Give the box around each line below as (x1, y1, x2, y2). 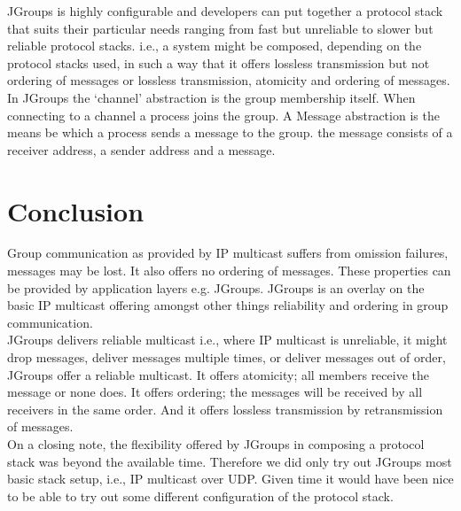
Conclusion (7, 192, 145, 228)
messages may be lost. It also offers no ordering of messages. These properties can (7, 261, 451, 280)
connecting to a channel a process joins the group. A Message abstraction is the (7, 105, 440, 124)
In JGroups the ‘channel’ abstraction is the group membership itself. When (7, 88, 416, 106)
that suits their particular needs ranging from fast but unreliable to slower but (7, 19, 434, 37)
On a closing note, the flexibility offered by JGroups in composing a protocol (7, 435, 425, 453)
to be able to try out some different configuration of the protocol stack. (7, 486, 394, 505)
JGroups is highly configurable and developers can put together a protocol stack (7, 2, 443, 19)
